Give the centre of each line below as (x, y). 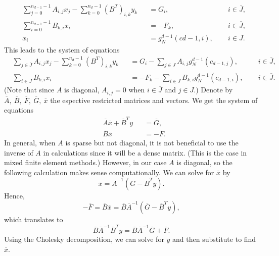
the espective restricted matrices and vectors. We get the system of (154, 100)
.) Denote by (213, 90)
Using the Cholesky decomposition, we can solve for (84, 239)
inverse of (19, 152)
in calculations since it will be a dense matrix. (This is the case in (145, 152)
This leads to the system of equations (62, 49)
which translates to (34, 219)
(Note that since (29, 90)
